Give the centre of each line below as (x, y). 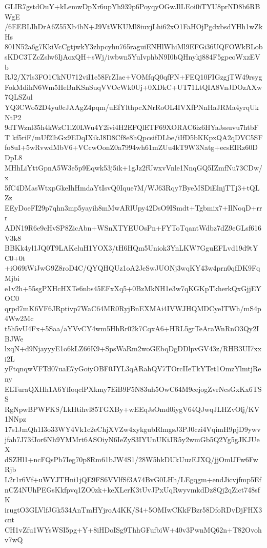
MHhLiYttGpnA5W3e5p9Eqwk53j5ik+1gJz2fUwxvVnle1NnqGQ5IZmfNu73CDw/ (134, 167)
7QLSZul (19, 97)
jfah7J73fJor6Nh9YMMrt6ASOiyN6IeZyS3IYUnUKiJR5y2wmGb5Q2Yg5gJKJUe (132, 439)
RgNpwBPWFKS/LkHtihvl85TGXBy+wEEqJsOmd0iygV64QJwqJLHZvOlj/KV (132, 409)
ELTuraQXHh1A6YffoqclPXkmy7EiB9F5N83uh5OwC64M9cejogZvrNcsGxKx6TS (133, 389)
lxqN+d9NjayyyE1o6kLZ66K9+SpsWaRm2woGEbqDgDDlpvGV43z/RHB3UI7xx (133, 348)
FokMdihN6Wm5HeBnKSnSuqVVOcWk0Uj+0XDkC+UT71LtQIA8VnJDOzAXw (133, 87)
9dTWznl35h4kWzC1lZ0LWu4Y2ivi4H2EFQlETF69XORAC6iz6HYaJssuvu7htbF (132, 127)
